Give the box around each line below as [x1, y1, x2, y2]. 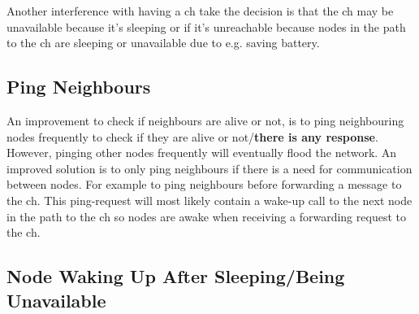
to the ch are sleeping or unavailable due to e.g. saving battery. [6, 34, 320, 51]
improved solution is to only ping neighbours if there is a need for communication [6, 159, 413, 177]
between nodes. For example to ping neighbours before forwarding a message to [6, 176, 402, 193]
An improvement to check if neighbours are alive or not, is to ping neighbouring [6, 111, 404, 129]
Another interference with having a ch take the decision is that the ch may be [6, 2, 394, 19]
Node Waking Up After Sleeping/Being [6, 264, 345, 289]
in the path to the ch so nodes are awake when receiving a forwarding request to [6, 207, 406, 225]
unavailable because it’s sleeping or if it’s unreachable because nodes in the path [6, 18, 406, 35]
